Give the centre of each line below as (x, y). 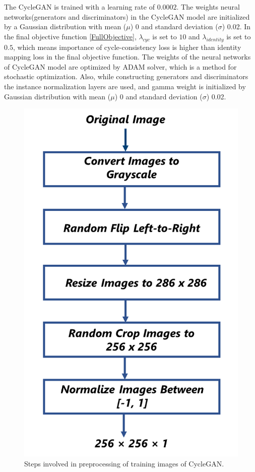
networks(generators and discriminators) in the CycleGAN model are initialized (127, 16)
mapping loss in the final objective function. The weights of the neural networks (127, 57)
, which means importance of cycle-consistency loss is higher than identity (127, 47)
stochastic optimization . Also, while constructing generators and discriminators (126, 76)
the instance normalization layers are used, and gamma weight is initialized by (125, 86)
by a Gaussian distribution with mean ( (65, 26)
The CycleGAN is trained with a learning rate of (79, 7)
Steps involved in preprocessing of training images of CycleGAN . (124, 463)
